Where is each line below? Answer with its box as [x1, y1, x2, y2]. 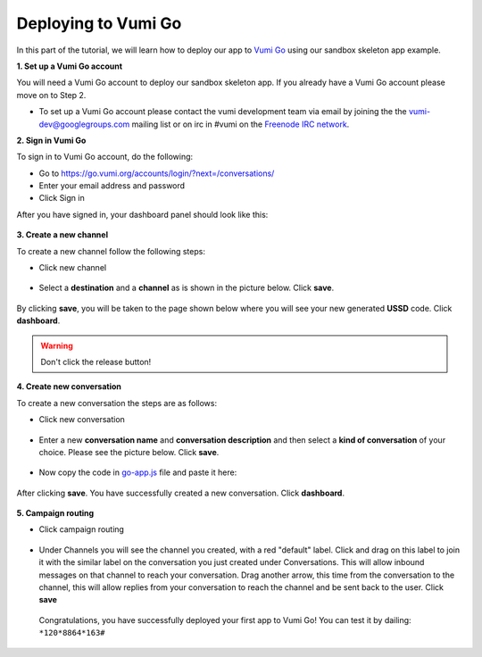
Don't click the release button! [40, 356, 152, 367]
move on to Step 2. [16, 89, 87, 100]
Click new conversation [38, 414, 125, 425]
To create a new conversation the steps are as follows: [16, 397, 218, 408]
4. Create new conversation [16, 381, 122, 392]
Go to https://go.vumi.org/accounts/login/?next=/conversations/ [38, 168, 275, 179]
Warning [40, 340, 73, 351]
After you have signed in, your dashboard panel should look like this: [16, 209, 269, 220]
